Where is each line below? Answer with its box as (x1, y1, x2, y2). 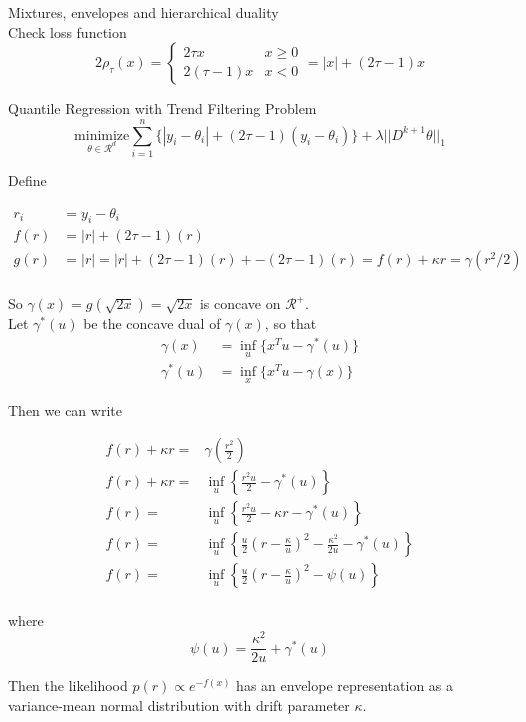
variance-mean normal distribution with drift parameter (8, 694, 350, 715)
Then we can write (8, 399, 122, 420)
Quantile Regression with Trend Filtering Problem (8, 98, 317, 119)
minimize (74, 128, 130, 143)
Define (8, 169, 47, 190)
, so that (264, 313, 317, 334)
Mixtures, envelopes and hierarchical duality (8, 2, 279, 22)
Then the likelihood (8, 675, 128, 696)
